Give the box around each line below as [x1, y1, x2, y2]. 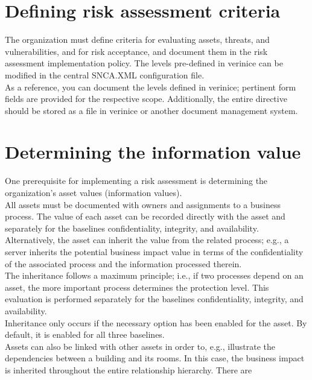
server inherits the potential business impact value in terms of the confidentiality [5, 245, 304, 258]
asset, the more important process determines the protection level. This [5, 280, 269, 293]
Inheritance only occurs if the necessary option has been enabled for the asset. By [5, 316, 307, 329]
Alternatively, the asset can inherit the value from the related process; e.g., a [5, 233, 289, 246]
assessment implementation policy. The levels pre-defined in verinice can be [5, 57, 283, 69]
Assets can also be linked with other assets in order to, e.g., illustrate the [5, 340, 275, 352]
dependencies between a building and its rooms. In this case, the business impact [5, 352, 305, 364]
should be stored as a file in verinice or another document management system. [5, 104, 298, 116]
